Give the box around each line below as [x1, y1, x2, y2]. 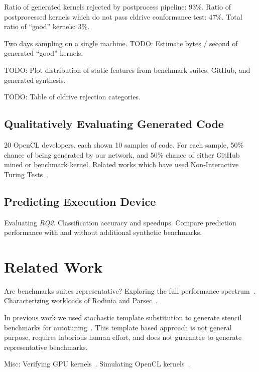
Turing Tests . [4, 169, 49, 179]
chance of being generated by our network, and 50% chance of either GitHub [4, 149, 240, 160]
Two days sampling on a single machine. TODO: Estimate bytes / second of [4, 38, 238, 48]
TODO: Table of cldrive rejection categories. [4, 91, 141, 102]
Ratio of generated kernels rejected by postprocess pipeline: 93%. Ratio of [4, 2, 231, 12]
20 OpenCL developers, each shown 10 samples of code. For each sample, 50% [4, 139, 244, 150]
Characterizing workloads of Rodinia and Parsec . [4, 295, 158, 306]
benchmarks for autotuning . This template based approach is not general [4, 322, 232, 332]
